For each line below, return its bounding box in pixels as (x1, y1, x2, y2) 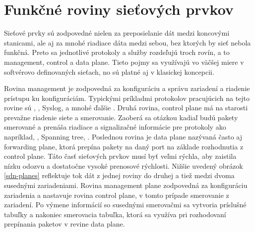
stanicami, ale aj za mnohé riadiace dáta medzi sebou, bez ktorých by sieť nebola (4, 37, 251, 47)
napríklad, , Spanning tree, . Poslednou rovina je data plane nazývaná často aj (4, 132, 243, 142)
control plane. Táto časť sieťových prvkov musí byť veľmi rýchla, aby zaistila (4, 151, 237, 161)
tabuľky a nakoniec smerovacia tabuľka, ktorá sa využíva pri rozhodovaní (4, 209, 226, 219)
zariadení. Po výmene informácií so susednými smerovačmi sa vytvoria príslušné (4, 199, 247, 210)
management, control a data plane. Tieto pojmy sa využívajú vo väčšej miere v (4, 56, 244, 67)
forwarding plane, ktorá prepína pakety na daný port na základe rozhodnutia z (4, 141, 244, 151)
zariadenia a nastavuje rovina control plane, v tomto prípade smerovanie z (4, 189, 229, 200)
